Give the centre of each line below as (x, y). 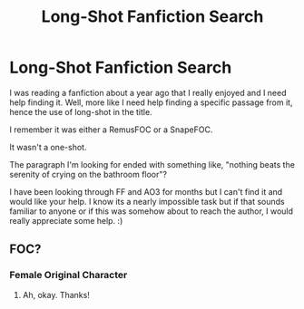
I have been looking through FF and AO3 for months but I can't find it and (146, 191)
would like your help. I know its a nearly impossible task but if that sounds (147, 201)
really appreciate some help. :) (66, 220)
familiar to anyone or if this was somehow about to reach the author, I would (151, 211)
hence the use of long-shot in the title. (81, 111)
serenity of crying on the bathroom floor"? (88, 174)
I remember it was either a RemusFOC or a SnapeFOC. (111, 130)
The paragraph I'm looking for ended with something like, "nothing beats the (152, 164)
